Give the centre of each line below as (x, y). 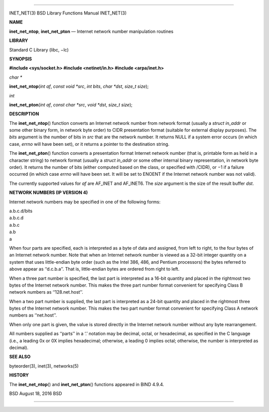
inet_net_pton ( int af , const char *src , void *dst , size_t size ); (71, 104)
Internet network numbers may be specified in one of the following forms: (85, 202)
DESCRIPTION (24, 114)
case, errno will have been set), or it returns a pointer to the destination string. (89, 144)
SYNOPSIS (21, 59)
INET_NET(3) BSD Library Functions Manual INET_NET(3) (68, 13)
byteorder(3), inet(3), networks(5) (44, 366)
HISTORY (19, 375)
